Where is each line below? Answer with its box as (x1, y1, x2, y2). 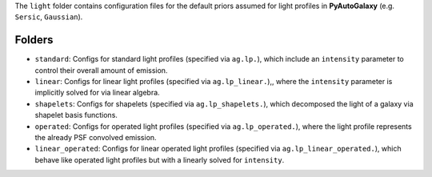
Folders (14, 33, 54, 47)
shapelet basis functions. (34, 111, 118, 120)
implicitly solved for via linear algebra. (34, 88, 160, 98)
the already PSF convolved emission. (34, 133, 157, 143)
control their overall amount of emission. (34, 65, 168, 75)
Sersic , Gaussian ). (14, 12, 83, 22)
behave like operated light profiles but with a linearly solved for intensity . (34, 155, 285, 164)
